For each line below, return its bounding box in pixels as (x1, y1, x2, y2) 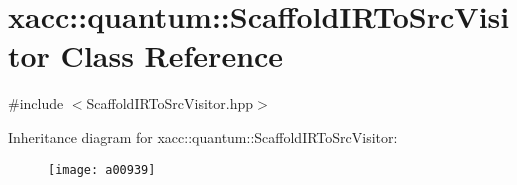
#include (8, 93, 64, 114)
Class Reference (60, 35, 284, 76)
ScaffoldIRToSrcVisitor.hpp (86, 93, 254, 114)
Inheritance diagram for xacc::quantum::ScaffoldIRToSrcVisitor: (8, 126, 398, 147)
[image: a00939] (48, 162, 156, 177)
